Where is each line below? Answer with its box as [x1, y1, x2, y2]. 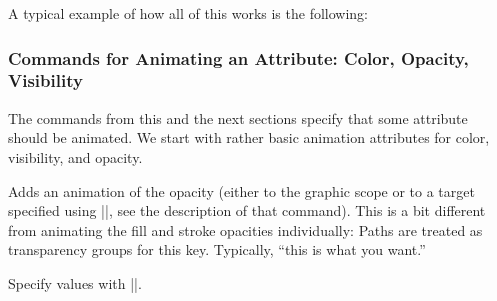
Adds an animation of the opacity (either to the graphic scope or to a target [8, 180, 475, 201]
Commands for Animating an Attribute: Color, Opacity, [8, 45, 469, 70]
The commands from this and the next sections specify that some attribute [8, 107, 468, 128]
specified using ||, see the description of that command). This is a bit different [8, 200, 486, 221]
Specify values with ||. [8, 272, 142, 293]
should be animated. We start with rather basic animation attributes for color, [8, 127, 490, 148]
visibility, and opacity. [8, 146, 143, 167]
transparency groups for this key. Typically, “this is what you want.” [8, 239, 426, 260]
